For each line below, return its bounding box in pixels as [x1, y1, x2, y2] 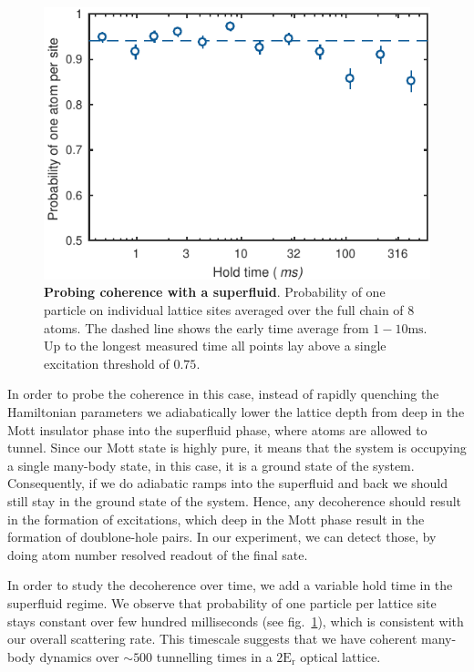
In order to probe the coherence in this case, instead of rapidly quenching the [7, 384, 439, 403]
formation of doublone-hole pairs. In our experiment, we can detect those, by [7, 527, 437, 546]
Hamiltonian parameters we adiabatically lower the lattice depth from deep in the [7, 402, 465, 422]
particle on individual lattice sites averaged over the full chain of [44, 300, 404, 320]
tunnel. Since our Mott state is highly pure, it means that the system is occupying [7, 438, 467, 457]
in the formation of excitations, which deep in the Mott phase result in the [7, 509, 425, 528]
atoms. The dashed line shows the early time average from [44, 318, 369, 337]
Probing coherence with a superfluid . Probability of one [44, 282, 386, 301]
